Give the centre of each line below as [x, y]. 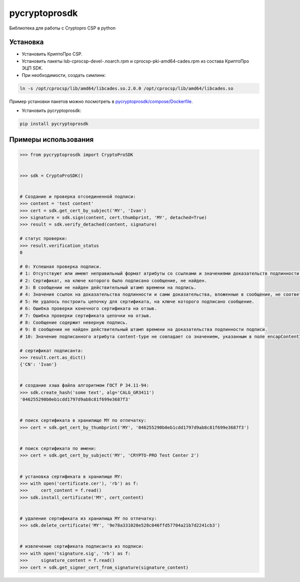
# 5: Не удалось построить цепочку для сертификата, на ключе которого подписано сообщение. [137, 301]
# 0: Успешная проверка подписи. [61, 266]
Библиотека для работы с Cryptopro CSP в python [62, 28]
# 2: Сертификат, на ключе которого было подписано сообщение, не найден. [113, 280]
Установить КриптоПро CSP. [52, 54]
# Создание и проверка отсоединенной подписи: [78, 196]
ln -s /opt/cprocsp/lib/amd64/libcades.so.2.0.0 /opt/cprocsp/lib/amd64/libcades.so [126, 88]
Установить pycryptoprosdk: [51, 110]
